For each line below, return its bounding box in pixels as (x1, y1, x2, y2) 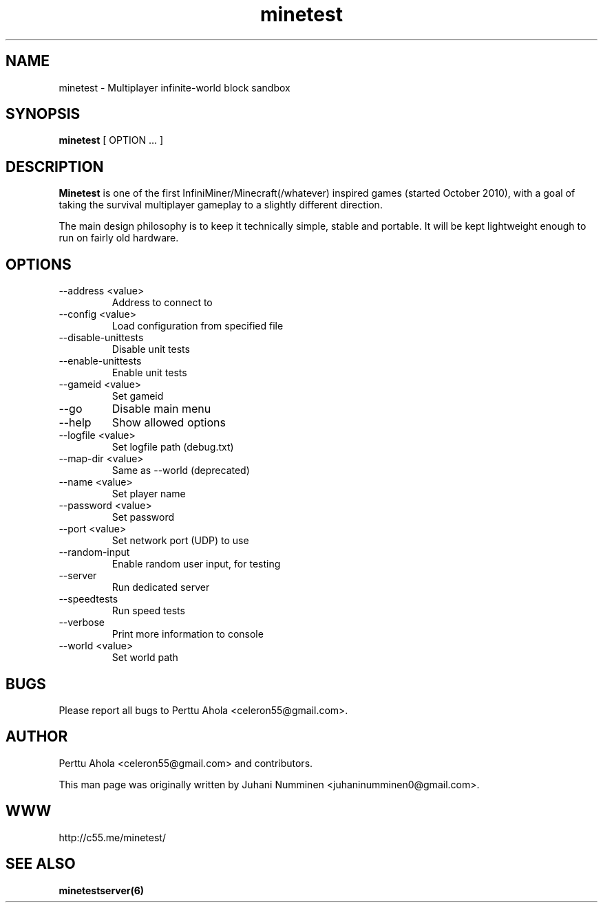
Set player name (112, 488, 186, 500)
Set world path (112, 651, 178, 664)
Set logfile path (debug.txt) (112, 441, 234, 453)
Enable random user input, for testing (112, 558, 281, 570)
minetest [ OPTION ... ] (59, 134, 164, 147)
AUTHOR (6, 728, 68, 746)
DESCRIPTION (6, 158, 104, 175)
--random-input (59, 546, 130, 559)
